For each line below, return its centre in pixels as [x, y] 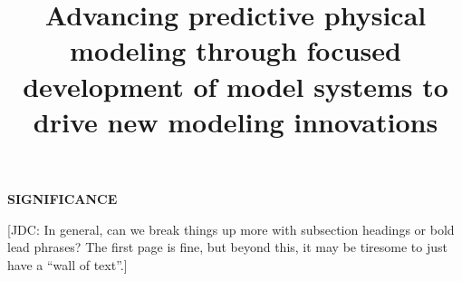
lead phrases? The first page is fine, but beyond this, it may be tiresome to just [227, 247]
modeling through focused [236, 50]
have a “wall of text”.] [67, 264]
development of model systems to [236, 86]
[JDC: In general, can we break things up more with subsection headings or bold [231, 229]
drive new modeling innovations [236, 121]
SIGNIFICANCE [63, 198]
